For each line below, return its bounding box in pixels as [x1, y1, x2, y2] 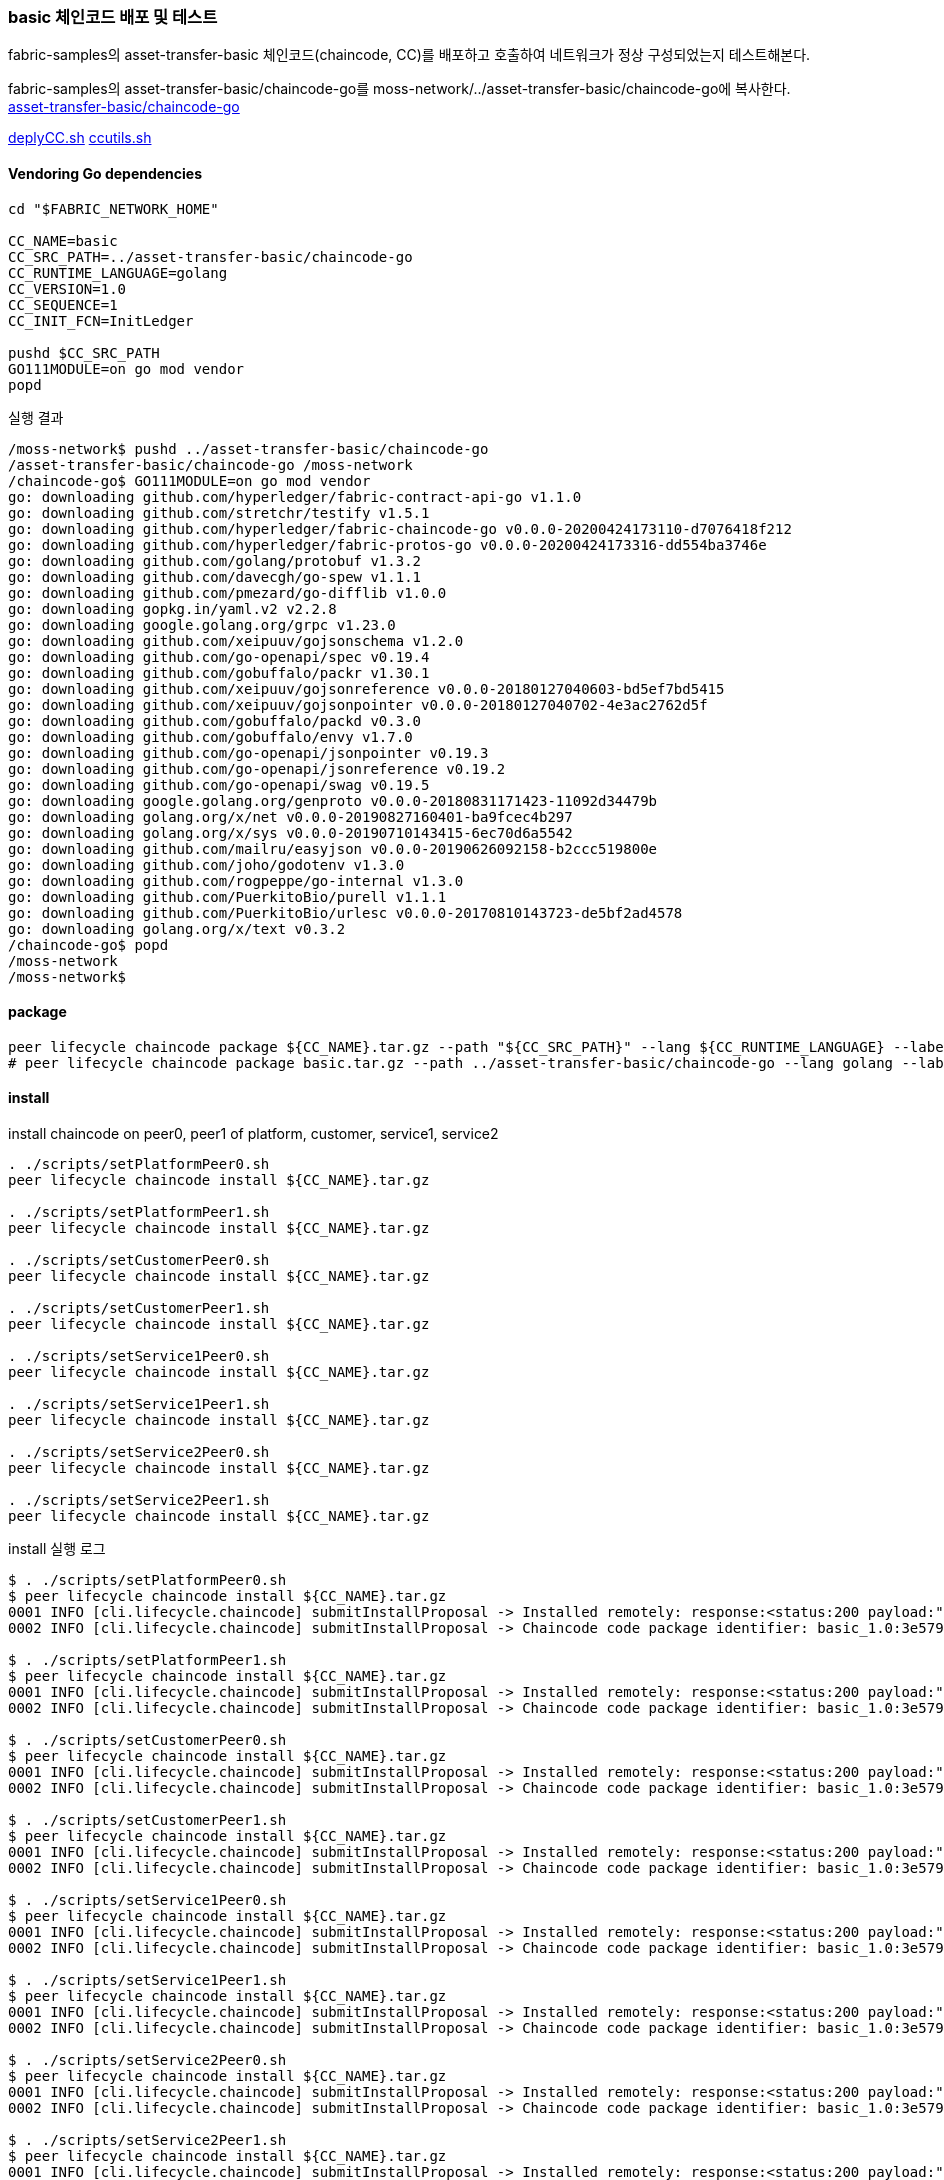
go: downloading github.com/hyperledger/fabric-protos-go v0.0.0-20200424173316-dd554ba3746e [8, 536, 767, 553]
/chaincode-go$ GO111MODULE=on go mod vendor [8, 472, 371, 489]
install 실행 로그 [8, 1540, 106, 1558]
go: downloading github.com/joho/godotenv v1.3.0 [8, 856, 405, 873]
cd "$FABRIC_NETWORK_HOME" [8, 200, 219, 217]
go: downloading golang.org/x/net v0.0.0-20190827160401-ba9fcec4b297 [8, 808, 573, 825]
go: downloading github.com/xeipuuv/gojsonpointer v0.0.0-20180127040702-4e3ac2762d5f [8, 696, 708, 713]
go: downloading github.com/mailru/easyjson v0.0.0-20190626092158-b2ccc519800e [8, 840, 658, 857]
